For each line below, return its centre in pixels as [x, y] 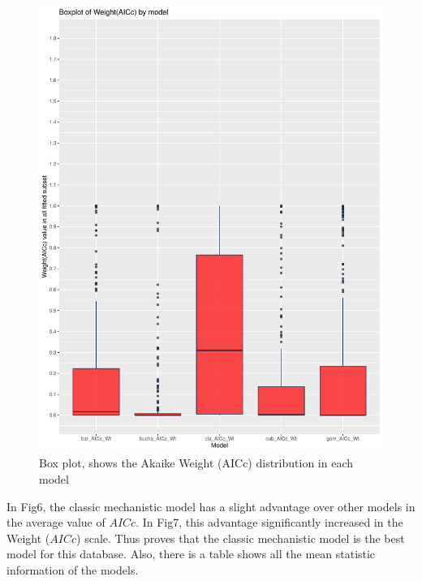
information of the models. [73, 570]
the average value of [56, 522]
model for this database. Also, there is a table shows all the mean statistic [191, 554]
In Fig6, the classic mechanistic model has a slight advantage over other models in [211, 506]
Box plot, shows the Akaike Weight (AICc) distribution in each [196, 463]
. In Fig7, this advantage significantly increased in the [269, 522]
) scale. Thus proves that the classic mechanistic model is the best [241, 538]
